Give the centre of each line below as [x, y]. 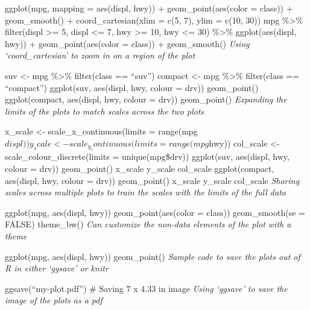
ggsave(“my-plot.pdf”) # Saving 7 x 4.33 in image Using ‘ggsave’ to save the [146, 288]
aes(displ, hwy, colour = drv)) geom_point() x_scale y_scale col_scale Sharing [152, 180]
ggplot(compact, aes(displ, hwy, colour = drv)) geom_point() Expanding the [146, 99]
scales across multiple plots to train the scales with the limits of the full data [145, 192]
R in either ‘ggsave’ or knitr [57, 268]
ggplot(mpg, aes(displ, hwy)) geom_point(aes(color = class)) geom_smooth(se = [155, 212]
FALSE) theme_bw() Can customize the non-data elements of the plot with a [148, 224]
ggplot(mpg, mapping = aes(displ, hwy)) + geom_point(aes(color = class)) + [149, 8]
